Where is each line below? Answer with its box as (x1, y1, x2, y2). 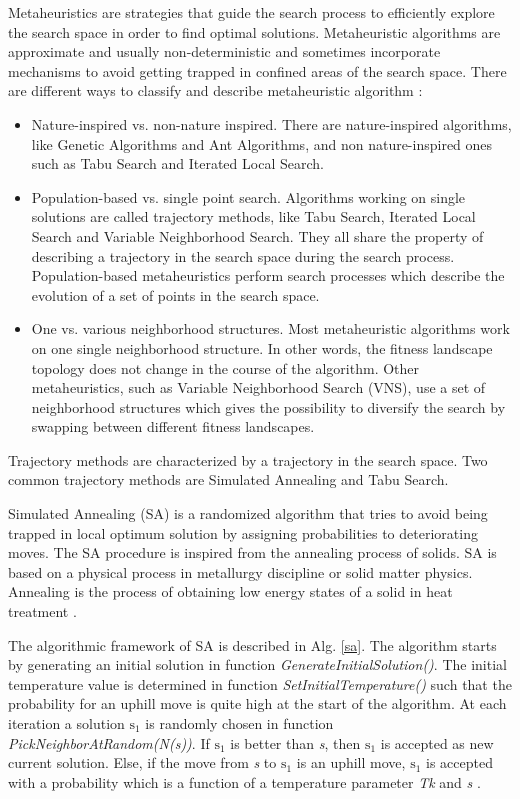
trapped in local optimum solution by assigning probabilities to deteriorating (8, 522, 478, 543)
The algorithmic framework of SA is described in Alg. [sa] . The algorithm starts (8, 634, 497, 655)
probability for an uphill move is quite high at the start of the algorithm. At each (8, 693, 507, 714)
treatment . (8, 601, 77, 622)
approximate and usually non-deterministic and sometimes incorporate (8, 41, 441, 62)
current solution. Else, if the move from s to (8, 752, 277, 773)
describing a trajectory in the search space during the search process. (31, 245, 455, 266)
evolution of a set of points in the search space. (31, 284, 320, 305)
